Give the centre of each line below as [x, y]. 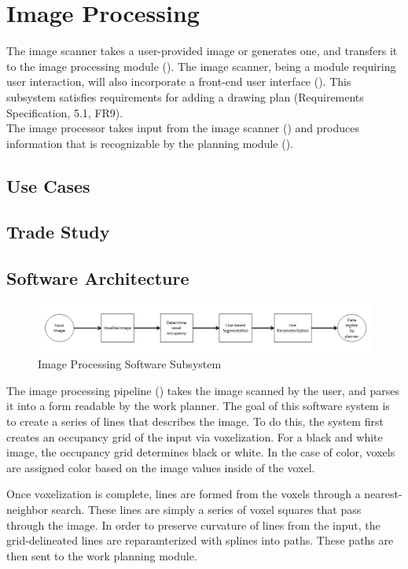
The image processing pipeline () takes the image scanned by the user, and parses [203, 390]
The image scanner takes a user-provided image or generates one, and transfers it [202, 51]
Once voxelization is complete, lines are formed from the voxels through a [184, 494]
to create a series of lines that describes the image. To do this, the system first [195, 421]
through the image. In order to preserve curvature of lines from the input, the [193, 525]
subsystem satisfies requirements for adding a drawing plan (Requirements [185, 96]
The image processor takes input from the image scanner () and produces [183, 128]
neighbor [27, 509]
